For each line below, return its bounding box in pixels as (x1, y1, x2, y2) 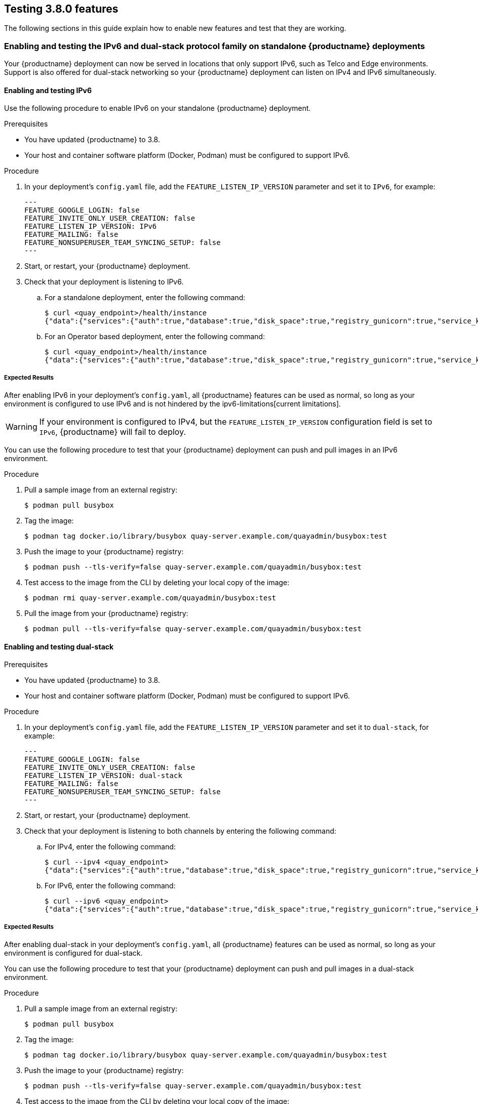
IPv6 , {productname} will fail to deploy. (39, 427, 186, 437)
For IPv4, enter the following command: (45, 842, 176, 851)
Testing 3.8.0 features (4, 3, 118, 15)
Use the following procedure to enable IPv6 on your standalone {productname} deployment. (4, 104, 311, 113)
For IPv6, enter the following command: (45, 881, 176, 890)
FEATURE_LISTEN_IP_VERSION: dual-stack (24, 771, 182, 780)
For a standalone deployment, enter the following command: (45, 293, 246, 302)
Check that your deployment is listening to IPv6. (24, 277, 184, 287)
